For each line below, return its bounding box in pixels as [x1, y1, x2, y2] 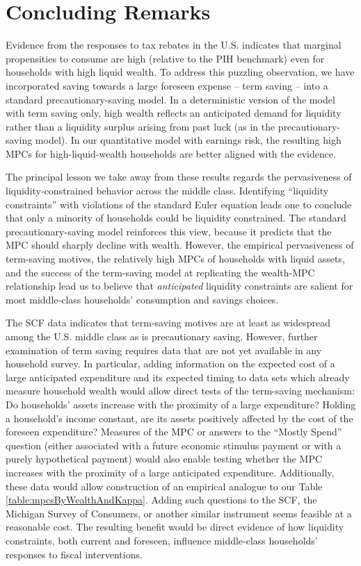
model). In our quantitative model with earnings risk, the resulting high [35, 133, 342, 147]
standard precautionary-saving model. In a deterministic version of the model [6, 92, 335, 106]
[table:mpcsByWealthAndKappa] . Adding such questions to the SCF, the [6, 492, 317, 507]
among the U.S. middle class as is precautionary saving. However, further [6, 329, 318, 343]
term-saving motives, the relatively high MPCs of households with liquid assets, [6, 251, 345, 266]
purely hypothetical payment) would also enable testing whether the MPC [6, 451, 323, 466]
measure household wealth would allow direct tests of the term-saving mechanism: [6, 383, 355, 398]
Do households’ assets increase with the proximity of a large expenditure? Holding [6, 397, 356, 411]
